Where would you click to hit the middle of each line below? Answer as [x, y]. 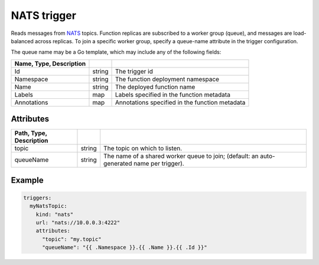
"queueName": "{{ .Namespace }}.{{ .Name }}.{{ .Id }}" [125, 248]
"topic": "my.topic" [72, 239]
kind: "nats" [55, 214]
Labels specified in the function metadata [172, 95]
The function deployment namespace [167, 79]
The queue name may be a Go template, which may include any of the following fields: [116, 52]
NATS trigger [44, 15]
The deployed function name [155, 87]
